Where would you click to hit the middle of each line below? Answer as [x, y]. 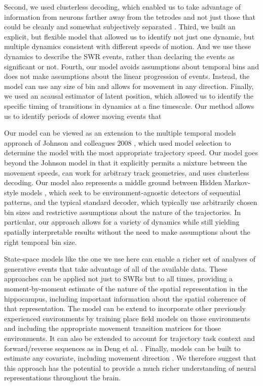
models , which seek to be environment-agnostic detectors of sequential [130, 192]
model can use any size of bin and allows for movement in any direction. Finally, [129, 86]
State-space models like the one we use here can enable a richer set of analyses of [130, 259]
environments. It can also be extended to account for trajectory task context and [130, 338]
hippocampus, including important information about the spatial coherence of [125, 298]
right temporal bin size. [41, 242]
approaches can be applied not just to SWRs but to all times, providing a [118, 278]
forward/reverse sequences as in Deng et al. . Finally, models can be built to [122, 348]
